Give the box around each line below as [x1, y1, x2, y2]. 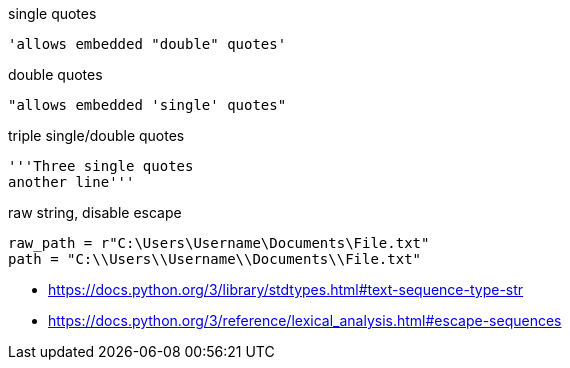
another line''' [8, 174, 135, 190]
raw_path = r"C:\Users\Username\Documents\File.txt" [8, 235, 430, 251]
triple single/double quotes [8, 127, 185, 144]
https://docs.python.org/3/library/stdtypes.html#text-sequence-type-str [48, 281, 524, 298]
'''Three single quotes [8, 158, 194, 174]
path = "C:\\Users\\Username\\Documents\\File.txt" [8, 251, 422, 267]
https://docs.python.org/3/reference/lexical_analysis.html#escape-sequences [48, 312, 562, 329]
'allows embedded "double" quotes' [8, 36, 287, 52]
